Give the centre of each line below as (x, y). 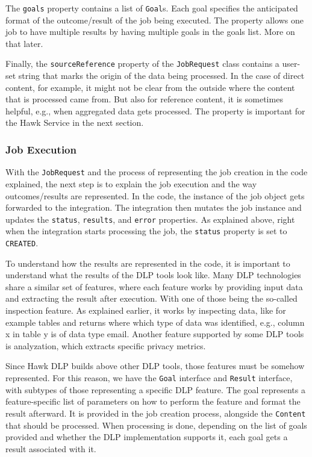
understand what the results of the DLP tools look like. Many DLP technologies (153, 275)
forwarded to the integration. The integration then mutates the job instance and (154, 207)
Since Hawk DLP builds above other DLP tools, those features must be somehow (155, 366)
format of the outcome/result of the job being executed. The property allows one (154, 20)
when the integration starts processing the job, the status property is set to (146, 231)
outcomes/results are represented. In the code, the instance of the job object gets (155, 195)
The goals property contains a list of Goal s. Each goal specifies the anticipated (152, 8)
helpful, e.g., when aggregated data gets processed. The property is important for (155, 110)
